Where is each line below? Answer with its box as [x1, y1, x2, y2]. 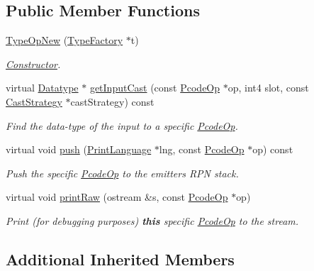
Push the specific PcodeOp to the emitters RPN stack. [6, 165, 239, 180]
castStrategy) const [70, 94, 155, 109]
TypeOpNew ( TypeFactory [6, 33, 123, 48]
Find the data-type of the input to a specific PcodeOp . [6, 118, 238, 133]
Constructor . [6, 56, 61, 71]
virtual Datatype [6, 80, 79, 95]
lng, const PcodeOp [159, 142, 245, 157]
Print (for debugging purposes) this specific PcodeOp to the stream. [6, 213, 299, 228]
